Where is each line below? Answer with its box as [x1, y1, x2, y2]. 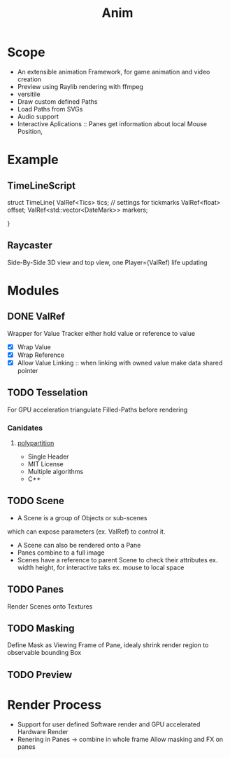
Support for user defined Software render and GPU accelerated [17, 720, 201, 729]
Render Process [7, 697, 102, 713]
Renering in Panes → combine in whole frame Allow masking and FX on [17, 735, 224, 743]
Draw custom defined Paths [17, 97, 98, 106]
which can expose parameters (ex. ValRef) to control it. [7, 527, 166, 536]
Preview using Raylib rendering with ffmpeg [17, 82, 143, 90]
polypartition [17, 439, 55, 447]
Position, [17, 127, 43, 135]
